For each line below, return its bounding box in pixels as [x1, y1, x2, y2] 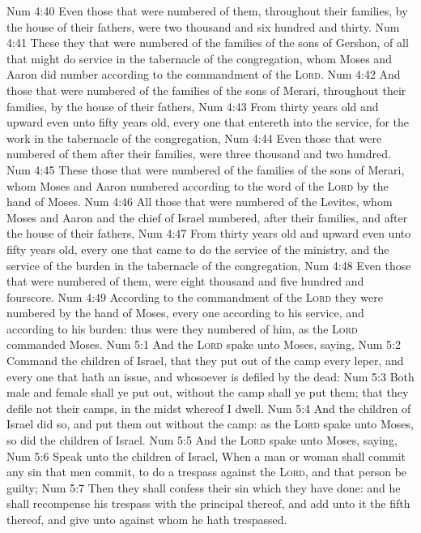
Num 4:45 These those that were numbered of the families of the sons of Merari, [6, 161, 405, 178]
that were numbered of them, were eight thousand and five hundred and [6, 273, 364, 290]
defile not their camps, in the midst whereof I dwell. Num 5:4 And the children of [6, 399, 411, 416]
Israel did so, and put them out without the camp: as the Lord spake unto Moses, [6, 415, 414, 432]
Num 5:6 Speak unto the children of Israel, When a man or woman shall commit [6, 447, 406, 464]
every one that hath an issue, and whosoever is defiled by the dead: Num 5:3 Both [6, 368, 415, 385]
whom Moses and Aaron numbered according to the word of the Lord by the [6, 177, 389, 194]
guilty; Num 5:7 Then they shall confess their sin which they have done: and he [6, 479, 401, 496]
